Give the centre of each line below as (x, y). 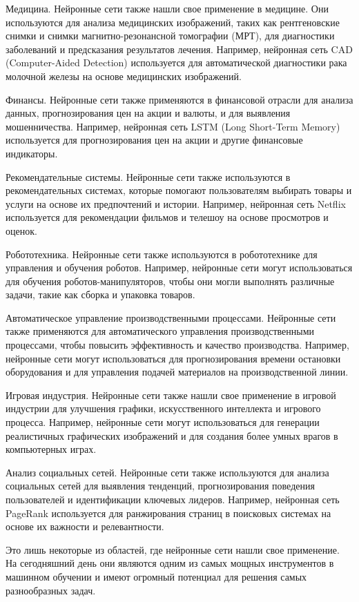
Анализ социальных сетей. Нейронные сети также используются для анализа (167, 472)
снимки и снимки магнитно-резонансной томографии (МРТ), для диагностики (170, 36)
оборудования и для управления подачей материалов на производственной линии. (177, 372)
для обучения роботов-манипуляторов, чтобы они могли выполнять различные (170, 281)
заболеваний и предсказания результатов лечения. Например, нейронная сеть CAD (179, 49)
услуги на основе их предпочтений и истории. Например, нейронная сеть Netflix (176, 203)
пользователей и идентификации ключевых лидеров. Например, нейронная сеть (173, 499)
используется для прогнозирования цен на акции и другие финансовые (154, 140)
